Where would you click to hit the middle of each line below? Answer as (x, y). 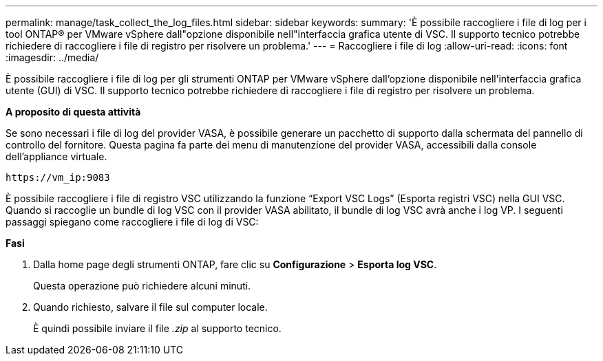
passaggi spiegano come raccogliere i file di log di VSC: (132, 222)
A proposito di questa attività (73, 112)
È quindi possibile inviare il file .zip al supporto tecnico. (157, 328)
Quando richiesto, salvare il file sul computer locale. (150, 307)
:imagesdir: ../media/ (52, 57)
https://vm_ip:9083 (58, 177)
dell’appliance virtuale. (56, 156)
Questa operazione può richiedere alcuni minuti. (142, 286)
